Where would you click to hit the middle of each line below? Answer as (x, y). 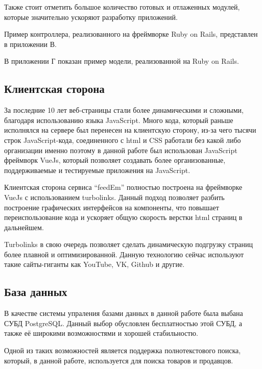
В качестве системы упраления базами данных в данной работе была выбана (124, 313)
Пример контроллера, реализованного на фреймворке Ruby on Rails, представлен (131, 34)
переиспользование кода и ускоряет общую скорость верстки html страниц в (123, 217)
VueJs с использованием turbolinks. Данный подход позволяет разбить (114, 197)
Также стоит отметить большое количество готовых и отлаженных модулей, (122, 7)
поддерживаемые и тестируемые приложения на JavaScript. (97, 170)
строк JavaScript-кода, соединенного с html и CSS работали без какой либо (123, 140)
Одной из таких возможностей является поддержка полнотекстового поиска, (123, 350)
